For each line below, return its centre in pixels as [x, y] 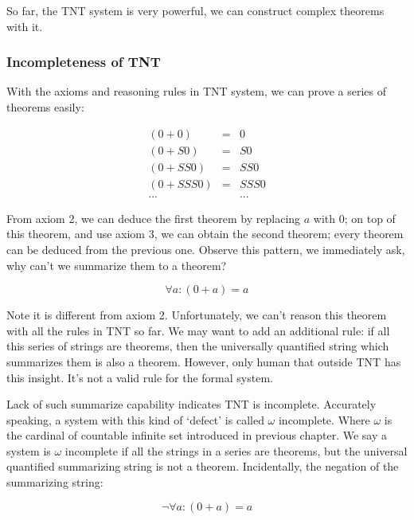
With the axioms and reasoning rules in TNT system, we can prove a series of [197, 91]
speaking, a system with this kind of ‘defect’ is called [135, 419]
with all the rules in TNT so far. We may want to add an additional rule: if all [198, 330]
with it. [25, 26]
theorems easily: [45, 107]
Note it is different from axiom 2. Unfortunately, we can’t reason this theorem [197, 315]
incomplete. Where [324, 419]
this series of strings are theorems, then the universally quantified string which [198, 346]
